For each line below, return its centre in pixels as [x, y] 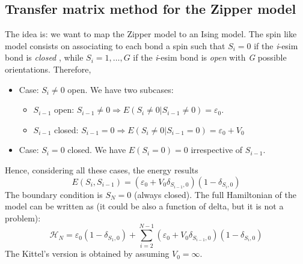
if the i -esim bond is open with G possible [210, 57]
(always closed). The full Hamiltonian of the [215, 194]
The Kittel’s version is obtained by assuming [87, 253]
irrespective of [217, 150]
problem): [23, 217]
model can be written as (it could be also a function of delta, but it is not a [144, 206]
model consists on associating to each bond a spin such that [115, 45]
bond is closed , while [44, 57]
